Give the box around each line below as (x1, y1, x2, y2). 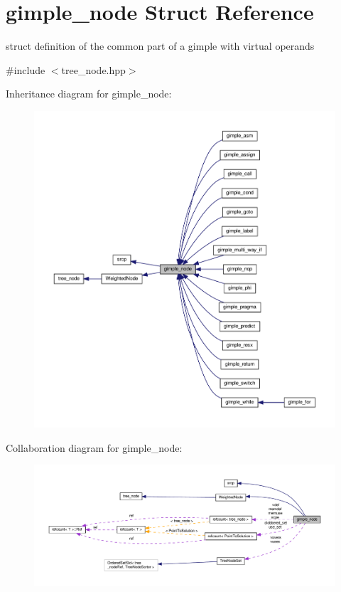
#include (6, 62, 45, 77)
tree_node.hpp (61, 62, 126, 77)
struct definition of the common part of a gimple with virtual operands (6, 38, 315, 53)
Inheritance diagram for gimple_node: (6, 86, 172, 101)
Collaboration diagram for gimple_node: (6, 440, 183, 455)
